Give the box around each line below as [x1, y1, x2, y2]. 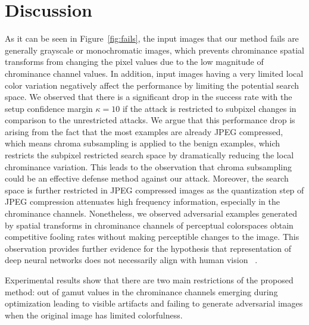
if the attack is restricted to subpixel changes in [122, 102, 296, 114]
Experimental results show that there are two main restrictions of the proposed [5, 274, 294, 286]
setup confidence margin [5, 102, 93, 114]
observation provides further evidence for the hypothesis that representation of [5, 242, 291, 254]
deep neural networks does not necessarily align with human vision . [5, 254, 258, 266]
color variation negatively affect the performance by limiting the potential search [5, 79, 299, 91]
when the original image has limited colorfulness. [5, 308, 183, 321]
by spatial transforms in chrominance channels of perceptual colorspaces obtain [5, 218, 294, 231]
